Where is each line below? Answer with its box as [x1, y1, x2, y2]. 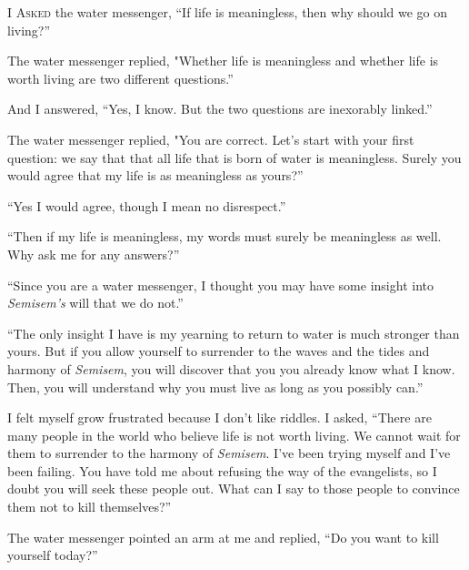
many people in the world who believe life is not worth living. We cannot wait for [7, 425, 461, 444]
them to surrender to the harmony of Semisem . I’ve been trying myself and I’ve [7, 443, 451, 463]
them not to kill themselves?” [7, 497, 172, 516]
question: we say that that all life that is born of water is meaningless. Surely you [7, 148, 462, 167]
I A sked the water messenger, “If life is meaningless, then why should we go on [7, 3, 448, 21]
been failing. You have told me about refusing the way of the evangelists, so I [7, 461, 437, 480]
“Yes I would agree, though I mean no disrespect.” [7, 196, 286, 215]
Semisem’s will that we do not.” [7, 293, 184, 312]
